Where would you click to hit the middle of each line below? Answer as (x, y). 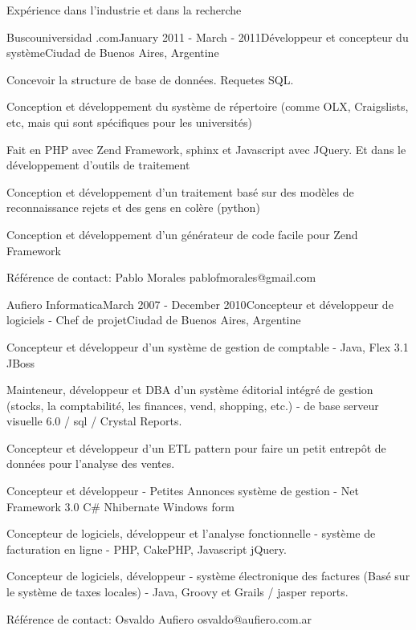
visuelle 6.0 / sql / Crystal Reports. (94, 421)
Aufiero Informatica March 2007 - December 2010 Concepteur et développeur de (200, 304)
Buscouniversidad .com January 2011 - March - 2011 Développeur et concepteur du (208, 37)
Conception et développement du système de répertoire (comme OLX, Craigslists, (208, 106)
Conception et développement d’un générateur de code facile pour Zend (182, 234)
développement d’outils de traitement (98, 165)
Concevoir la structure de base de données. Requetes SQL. (150, 79)
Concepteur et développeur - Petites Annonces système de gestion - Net (183, 491)
